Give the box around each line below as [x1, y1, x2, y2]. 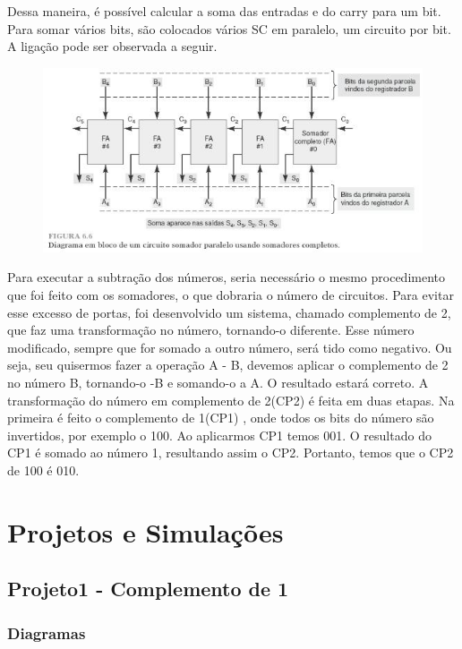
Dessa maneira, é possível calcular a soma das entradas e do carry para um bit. [7, 2, 441, 20]
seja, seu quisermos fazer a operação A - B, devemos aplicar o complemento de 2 [7, 355, 449, 374]
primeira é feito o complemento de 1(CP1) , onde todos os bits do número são [7, 408, 434, 427]
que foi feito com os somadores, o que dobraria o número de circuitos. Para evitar [7, 286, 454, 304]
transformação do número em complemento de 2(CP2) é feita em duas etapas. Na [7, 390, 455, 409]
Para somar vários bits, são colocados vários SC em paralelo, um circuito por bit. [7, 19, 451, 38]
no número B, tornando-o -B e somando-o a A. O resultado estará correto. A [7, 373, 429, 392]
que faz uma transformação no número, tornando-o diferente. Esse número [7, 320, 415, 339]
